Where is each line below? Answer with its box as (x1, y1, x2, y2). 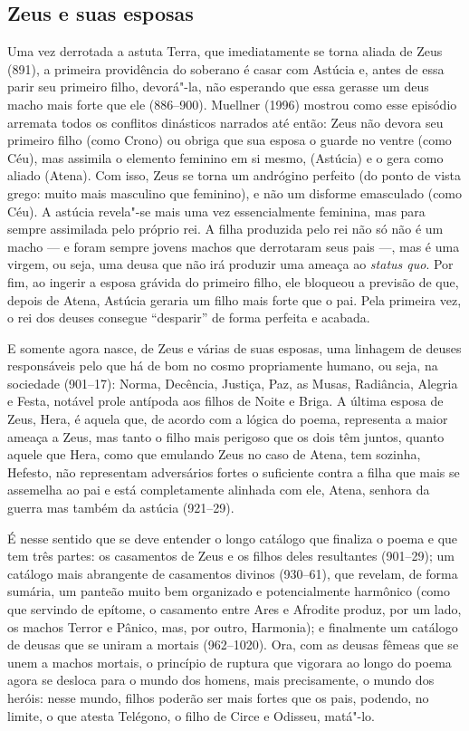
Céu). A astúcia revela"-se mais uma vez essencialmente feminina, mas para (7, 201, 426, 220)
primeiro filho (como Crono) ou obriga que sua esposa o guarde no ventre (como (7, 130, 452, 149)
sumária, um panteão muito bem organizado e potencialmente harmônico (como (7, 582, 451, 601)
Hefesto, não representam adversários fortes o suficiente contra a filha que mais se (7, 462, 460, 481)
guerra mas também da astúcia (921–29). (7, 498, 234, 517)
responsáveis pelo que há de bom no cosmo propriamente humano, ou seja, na (7, 356, 438, 375)
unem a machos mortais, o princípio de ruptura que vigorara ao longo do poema (7, 652, 452, 671)
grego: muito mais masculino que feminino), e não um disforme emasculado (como (7, 183, 463, 202)
